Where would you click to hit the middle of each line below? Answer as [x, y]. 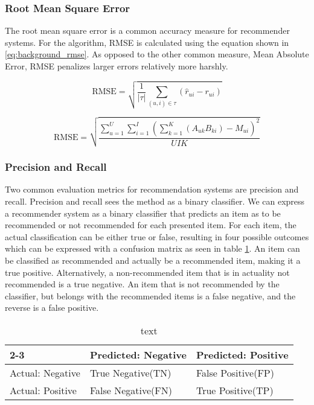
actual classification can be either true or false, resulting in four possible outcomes [157, 236]
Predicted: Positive [242, 355]
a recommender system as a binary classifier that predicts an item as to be [143, 213]
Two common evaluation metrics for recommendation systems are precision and [152, 189]
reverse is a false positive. [52, 308]
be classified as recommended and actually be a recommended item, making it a [153, 260]
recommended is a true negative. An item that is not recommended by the [142, 284]
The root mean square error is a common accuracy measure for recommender [147, 30]
